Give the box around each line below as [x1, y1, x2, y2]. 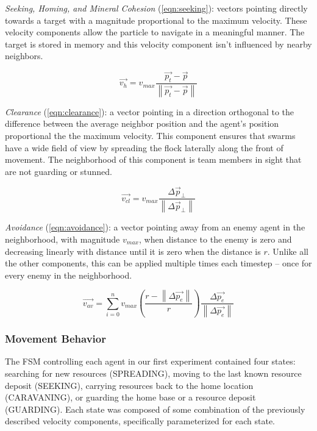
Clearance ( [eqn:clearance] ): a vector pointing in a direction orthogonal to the [5, 105, 294, 118]
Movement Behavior [5, 331, 106, 346]
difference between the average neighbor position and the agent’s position [5, 117, 279, 130]
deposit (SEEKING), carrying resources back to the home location [5, 379, 254, 391]
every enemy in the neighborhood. [5, 268, 132, 281]
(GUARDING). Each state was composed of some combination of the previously [5, 402, 305, 415]
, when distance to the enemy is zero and [138, 232, 292, 245]
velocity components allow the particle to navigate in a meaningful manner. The [5, 26, 305, 38]
